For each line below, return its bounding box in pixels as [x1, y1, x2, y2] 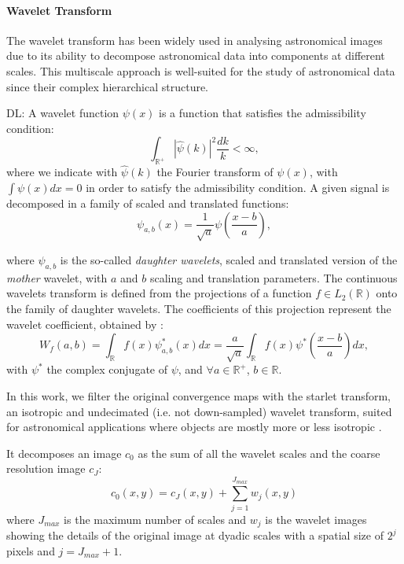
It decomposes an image [6, 444, 122, 461]
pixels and [6, 542, 55, 558]
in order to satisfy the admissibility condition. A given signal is [86, 179, 390, 195]
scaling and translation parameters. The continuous [149, 269, 398, 286]
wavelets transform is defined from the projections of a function [6, 285, 312, 301]
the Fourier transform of [156, 164, 274, 180]
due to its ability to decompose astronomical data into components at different [6, 47, 385, 64]
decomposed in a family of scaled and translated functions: [6, 194, 289, 211]
